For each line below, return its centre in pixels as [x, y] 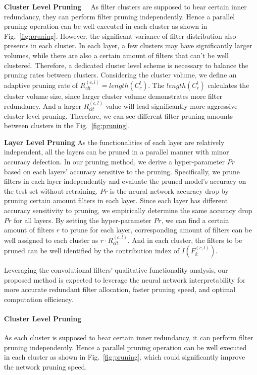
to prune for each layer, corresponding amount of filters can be [157, 230]
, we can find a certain [195, 220]
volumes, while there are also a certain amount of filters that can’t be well [116, 55]
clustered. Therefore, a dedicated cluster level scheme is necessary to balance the [126, 65]
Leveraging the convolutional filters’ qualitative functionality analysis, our [116, 270]
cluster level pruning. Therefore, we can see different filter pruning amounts [119, 115]
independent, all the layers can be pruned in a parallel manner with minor [117, 152]
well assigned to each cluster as [51, 240]
